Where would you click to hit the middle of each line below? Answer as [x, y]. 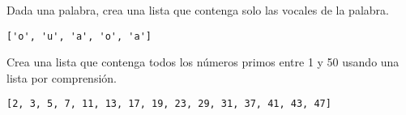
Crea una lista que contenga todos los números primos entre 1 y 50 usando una [203, 62]
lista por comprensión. [62, 77]
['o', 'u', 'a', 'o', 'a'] [79, 36]
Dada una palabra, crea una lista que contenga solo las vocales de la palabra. [198, 10]
